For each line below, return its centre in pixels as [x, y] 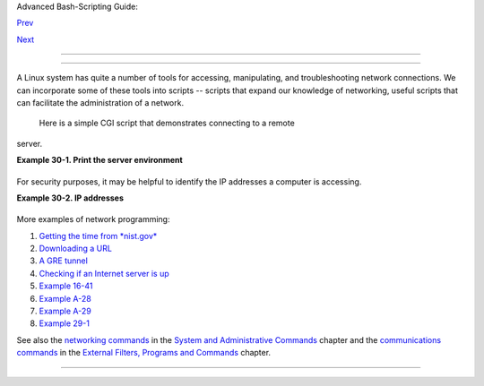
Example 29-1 [64, 323]
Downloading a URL [75, 249]
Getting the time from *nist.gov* [98, 236]
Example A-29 [65, 311]
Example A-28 [65, 298]
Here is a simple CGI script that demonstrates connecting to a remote [167, 123]
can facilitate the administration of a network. [100, 102]
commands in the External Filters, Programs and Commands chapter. [144, 353]
